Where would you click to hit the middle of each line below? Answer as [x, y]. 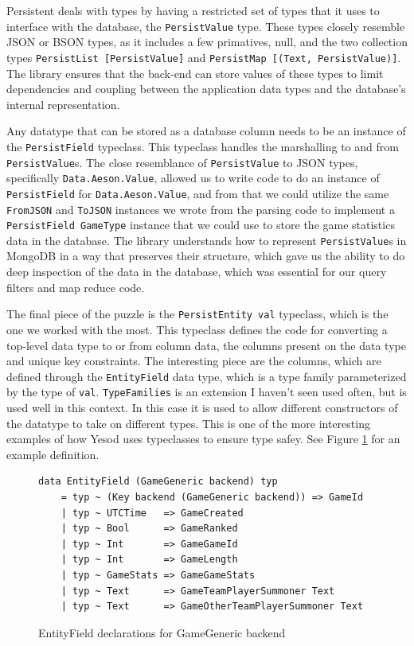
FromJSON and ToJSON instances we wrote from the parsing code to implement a [201, 209]
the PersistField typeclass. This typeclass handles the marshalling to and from [203, 146]
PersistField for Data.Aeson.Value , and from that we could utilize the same [198, 193]
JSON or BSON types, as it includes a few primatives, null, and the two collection [207, 42]
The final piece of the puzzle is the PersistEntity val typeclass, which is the [197, 314]
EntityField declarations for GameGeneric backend [162, 632]
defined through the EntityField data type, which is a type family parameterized [207, 376]
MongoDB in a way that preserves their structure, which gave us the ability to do [206, 256]
